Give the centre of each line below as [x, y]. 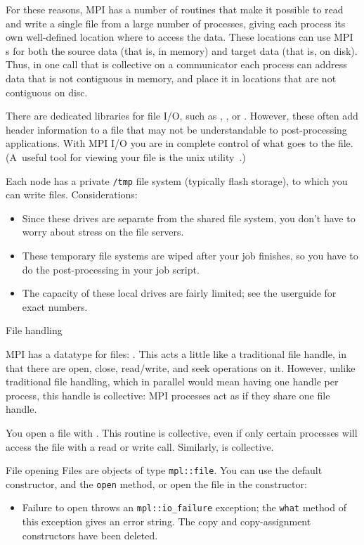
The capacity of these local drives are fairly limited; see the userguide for [179, 293]
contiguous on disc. [47, 92]
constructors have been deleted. [90, 535]
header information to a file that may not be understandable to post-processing [176, 129]
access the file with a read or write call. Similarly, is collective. [140, 446]
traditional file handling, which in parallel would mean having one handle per [172, 381]
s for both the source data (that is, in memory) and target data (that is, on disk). [182, 50]
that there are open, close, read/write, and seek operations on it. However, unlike [181, 367]
